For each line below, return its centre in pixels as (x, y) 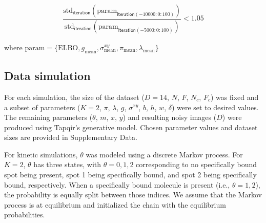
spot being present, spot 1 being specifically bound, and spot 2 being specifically (130, 175)
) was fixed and (234, 97)
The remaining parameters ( (48, 117)
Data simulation (47, 76)
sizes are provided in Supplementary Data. (71, 137)
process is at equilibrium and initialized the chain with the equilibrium (115, 204)
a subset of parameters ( (42, 107)
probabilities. (25, 215)
